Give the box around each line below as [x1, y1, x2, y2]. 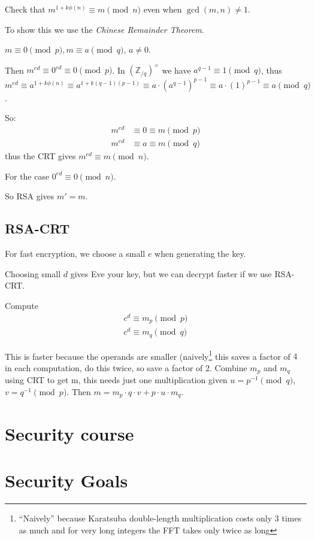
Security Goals [5, 468, 128, 492]
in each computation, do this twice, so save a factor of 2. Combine [5, 361, 247, 374]
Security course [5, 421, 134, 445]
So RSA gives [5, 190, 54, 202]
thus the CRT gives [5, 150, 76, 162]
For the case [5, 169, 50, 182]
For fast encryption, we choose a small [5, 247, 146, 260]
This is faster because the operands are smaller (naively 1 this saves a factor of [5, 348, 290, 362]
